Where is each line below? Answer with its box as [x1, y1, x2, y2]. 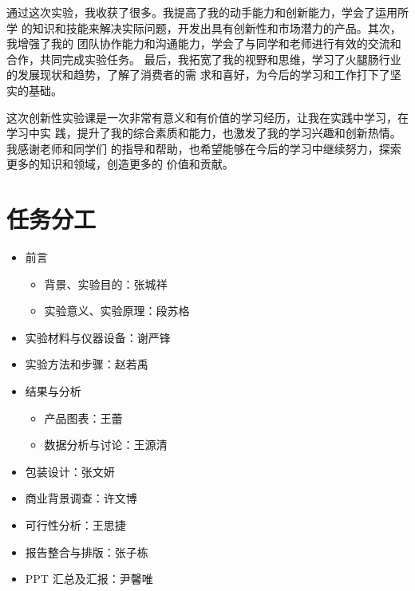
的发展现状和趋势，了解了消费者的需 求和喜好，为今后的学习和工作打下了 [6, 66, 390, 83]
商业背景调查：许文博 [25, 490, 137, 506]
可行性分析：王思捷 [25, 517, 126, 533]
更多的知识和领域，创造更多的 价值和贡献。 [6, 156, 234, 172]
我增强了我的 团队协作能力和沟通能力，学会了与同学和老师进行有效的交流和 [6, 35, 401, 52]
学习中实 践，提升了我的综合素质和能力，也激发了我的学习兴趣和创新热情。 [6, 124, 401, 141]
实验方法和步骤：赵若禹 [25, 356, 148, 372]
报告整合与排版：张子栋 [25, 543, 148, 560]
